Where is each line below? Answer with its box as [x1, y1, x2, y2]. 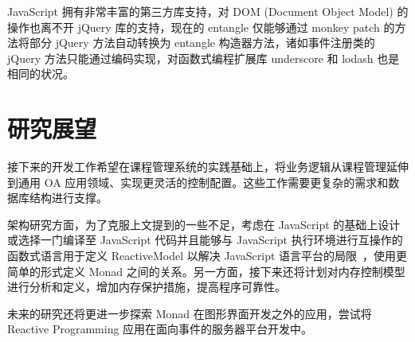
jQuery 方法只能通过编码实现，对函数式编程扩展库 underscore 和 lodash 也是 [7, 49, 400, 66]
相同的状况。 [7, 65, 74, 82]
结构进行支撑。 [29, 189, 108, 206]
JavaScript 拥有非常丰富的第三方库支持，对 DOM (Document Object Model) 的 [7, 3, 409, 19]
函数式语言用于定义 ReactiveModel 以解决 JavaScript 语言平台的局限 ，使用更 [7, 247, 408, 264]
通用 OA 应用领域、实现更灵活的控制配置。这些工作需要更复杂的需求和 [18, 173, 389, 190]
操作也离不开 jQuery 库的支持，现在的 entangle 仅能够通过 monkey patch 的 [7, 18, 395, 35]
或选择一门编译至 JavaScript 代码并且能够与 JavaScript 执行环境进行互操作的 [7, 231, 403, 248]
